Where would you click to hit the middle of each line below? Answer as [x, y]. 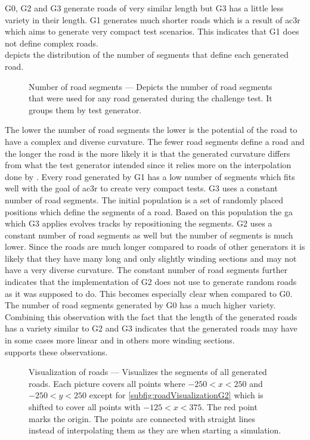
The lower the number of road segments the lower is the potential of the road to [151, 130]
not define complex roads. [52, 43]
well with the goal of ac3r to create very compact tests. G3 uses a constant [141, 188]
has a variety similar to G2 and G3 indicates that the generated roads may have [151, 328]
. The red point [230, 407]
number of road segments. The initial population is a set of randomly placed [144, 199]
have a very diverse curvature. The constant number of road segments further [146, 270]
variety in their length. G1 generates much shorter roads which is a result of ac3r [153, 19]
